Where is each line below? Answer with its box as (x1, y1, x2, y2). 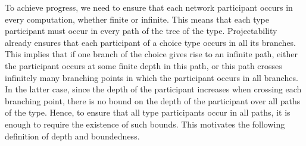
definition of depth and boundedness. (5, 129, 140, 142)
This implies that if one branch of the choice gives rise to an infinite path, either (5, 48, 298, 60)
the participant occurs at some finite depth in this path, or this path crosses (5, 59, 282, 72)
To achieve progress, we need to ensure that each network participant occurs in (5, 1, 293, 13)
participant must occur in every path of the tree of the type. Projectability (5, 24, 277, 37)
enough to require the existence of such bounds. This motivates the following (5, 117, 285, 130)
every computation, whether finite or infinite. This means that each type (5, 13, 269, 25)
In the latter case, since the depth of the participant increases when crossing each (5, 83, 302, 95)
